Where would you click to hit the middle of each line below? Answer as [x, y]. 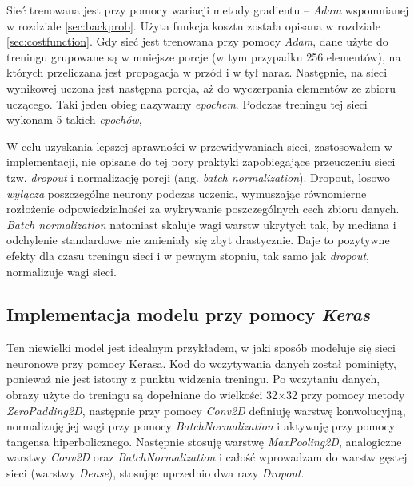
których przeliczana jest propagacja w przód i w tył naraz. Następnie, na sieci [197, 72]
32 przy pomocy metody [345, 395]
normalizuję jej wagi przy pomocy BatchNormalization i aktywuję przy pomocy [201, 426]
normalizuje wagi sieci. [62, 271]
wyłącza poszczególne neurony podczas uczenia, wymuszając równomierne [187, 193]
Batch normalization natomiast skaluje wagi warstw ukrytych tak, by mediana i [201, 224]
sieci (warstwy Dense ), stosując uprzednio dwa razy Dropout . [155, 473]
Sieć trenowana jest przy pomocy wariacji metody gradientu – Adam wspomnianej [208, 10]
